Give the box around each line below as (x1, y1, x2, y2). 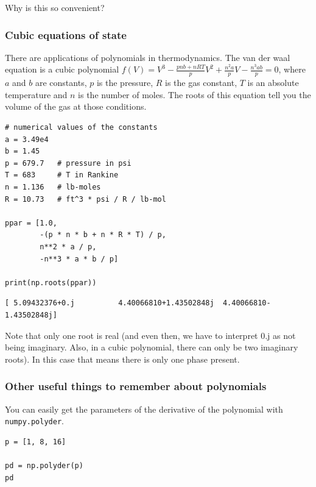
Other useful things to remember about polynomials (5, 379, 267, 394)
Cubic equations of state (5, 27, 127, 42)
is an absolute (247, 76, 299, 89)
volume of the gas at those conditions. (5, 100, 147, 113)
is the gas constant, (164, 76, 237, 89)
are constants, (35, 76, 87, 89)
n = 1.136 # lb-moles (5, 182, 101, 191)
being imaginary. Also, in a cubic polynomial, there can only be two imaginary (5, 341, 298, 354)
